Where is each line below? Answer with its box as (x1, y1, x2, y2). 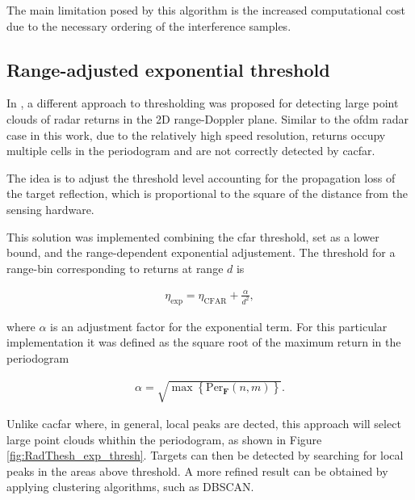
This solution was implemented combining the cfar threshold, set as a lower (6, 228, 379, 245)
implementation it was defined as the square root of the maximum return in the (6, 334, 401, 351)
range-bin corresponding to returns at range (6, 259, 224, 276)
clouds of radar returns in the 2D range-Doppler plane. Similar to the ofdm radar (6, 110, 409, 127)
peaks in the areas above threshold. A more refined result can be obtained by (6, 462, 388, 479)
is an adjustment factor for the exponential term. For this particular (50, 317, 388, 334)
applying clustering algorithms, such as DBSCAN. (6, 478, 254, 495)
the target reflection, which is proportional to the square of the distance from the (6, 185, 409, 202)
